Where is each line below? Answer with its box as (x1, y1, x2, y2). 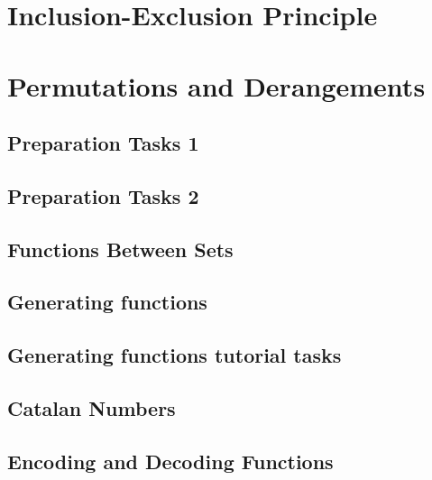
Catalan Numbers (7, 394, 176, 422)
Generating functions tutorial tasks (7, 341, 342, 369)
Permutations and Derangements (7, 67, 426, 104)
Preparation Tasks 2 (7, 181, 199, 209)
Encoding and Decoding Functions (7, 447, 334, 475)
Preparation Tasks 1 (7, 129, 199, 157)
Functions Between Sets (7, 235, 234, 263)
